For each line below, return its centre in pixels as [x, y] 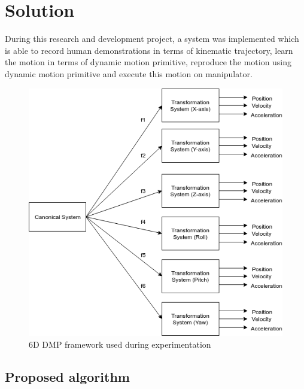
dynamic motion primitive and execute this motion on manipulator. [129, 73]
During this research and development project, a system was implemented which [152, 39]
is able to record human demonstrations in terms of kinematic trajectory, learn [149, 50]
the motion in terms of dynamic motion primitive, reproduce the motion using [148, 62]
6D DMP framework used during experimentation [120, 344]
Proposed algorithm [67, 376]
